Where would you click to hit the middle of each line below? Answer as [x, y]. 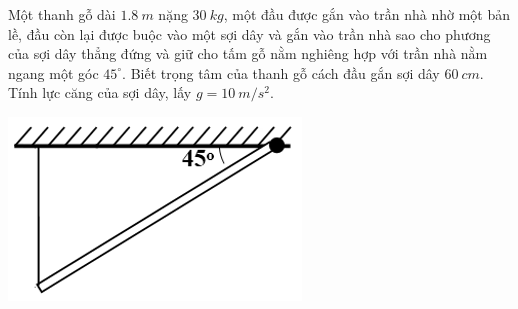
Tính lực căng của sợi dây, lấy [100, 92]
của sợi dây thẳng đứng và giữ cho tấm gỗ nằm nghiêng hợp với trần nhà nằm [248, 53]
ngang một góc [53, 72]
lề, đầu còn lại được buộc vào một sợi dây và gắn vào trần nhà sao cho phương [249, 33]
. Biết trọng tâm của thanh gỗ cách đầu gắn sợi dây [281, 72]
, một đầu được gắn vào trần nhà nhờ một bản [366, 14]
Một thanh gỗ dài [62, 14]
